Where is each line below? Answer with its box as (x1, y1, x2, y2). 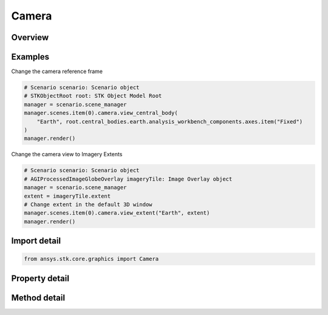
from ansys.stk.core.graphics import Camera (24, 255, 159, 263)
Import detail (11, 236, 61, 246)
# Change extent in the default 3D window (24, 201, 152, 208)
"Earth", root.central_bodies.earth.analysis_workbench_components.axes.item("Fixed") (36, 118, 303, 125)
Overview (11, 32, 49, 43)
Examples (11, 52, 50, 62)
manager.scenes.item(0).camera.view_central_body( (24, 109, 179, 117)
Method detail (11, 292, 66, 303)
